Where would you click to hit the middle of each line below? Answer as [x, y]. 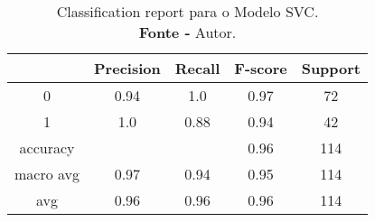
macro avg [47, 174]
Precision [127, 68]
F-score [261, 68]
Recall [197, 68]
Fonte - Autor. [187, 32]
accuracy [47, 148]
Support [331, 68]
